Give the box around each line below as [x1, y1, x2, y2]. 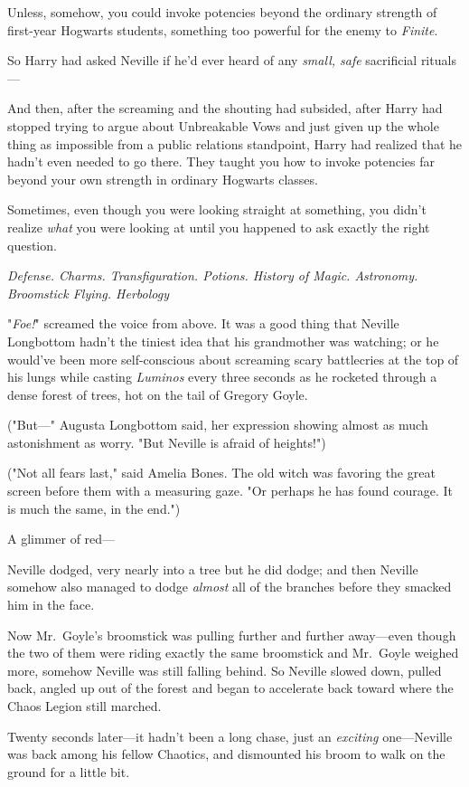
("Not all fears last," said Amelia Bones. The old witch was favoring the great [7, 463, 436, 482]
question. [7, 235, 57, 254]
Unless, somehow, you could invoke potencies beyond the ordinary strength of [7, 3, 437, 21]
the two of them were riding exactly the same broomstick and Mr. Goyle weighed [7, 643, 459, 662]
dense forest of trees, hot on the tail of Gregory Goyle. [7, 384, 308, 403]
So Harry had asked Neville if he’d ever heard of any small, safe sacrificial [7, 51, 417, 70]
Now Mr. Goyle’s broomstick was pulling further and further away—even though [7, 625, 456, 644]
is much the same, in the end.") [7, 498, 181, 517]
